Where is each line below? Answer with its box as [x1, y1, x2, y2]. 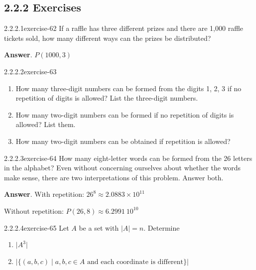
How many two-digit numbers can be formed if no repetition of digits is [15, 109, 234, 120]
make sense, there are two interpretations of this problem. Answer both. [4, 172, 224, 182]
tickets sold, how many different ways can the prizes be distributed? [4, 32, 211, 43]
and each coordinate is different [87, 258, 183, 266]
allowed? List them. [15, 119, 76, 130]
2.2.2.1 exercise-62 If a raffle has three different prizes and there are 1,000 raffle [4, 23, 244, 33]
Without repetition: [4, 205, 64, 216]
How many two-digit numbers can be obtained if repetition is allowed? [15, 135, 231, 146]
